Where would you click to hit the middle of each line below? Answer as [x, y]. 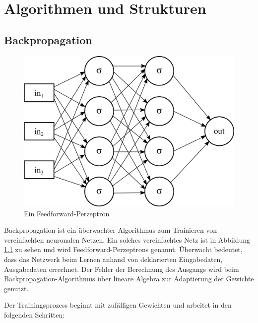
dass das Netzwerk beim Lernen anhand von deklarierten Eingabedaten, [113, 259]
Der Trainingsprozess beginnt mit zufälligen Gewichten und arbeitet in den [118, 305]
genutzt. [16, 288]
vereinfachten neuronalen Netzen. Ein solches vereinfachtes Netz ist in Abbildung [127, 239]
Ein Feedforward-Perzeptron [67, 213]
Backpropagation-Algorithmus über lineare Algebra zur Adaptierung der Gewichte [129, 279]
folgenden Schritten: [34, 315]
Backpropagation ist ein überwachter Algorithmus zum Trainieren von [111, 230]
